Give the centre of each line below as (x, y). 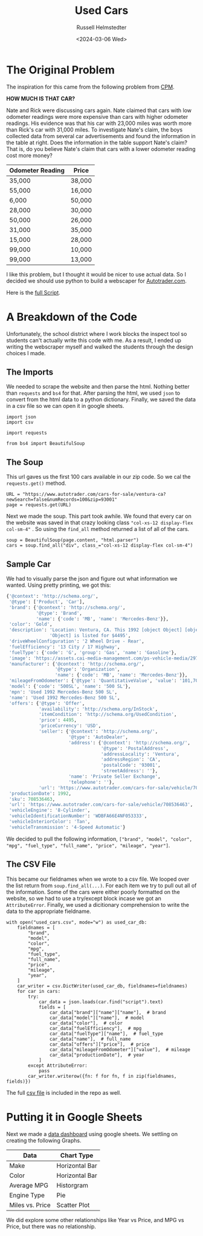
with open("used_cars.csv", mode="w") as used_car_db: (77, 922)
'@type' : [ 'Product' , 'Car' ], (47, 602)
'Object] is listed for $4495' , (90, 636)
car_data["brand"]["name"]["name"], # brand (108, 1012)
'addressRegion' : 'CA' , (131, 760)
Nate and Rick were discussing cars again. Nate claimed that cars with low (99, 110)
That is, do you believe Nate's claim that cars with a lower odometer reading (101, 149)
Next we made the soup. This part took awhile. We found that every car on (99, 516)
